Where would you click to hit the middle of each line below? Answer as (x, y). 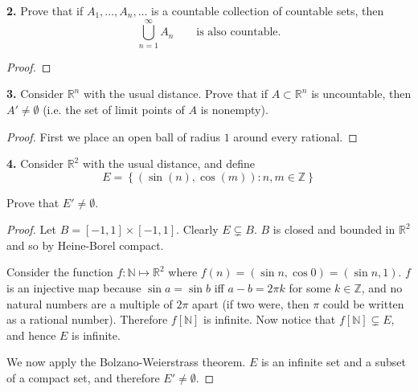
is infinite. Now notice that (270, 319)
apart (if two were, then (251, 303)
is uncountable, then (361, 94)
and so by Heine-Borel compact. (85, 245)
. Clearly (197, 229)
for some (310, 288)
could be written (363, 303)
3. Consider (35, 94)
